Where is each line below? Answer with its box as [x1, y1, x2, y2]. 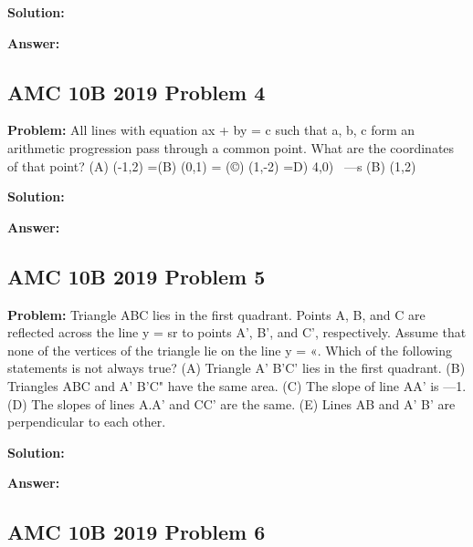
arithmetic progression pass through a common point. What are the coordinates [7, 138, 455, 157]
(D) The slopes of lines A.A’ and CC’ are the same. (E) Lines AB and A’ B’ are [7, 394, 456, 413]
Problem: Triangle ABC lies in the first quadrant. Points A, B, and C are [7, 304, 426, 324]
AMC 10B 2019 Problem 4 [7, 77, 266, 106]
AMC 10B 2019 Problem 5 [7, 262, 266, 290]
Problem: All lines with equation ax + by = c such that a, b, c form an [7, 120, 415, 139]
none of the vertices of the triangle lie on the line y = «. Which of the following [7, 340, 453, 359]
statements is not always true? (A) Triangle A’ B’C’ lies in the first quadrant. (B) [7, 358, 466, 377]
